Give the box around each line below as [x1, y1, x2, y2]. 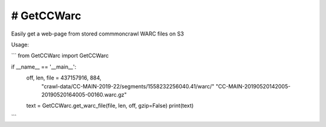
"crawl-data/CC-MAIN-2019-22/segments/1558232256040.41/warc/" [41, 82, 214, 90]
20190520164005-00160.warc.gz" [41, 91, 127, 98]
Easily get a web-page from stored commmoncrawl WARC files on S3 [11, 30, 184, 37]
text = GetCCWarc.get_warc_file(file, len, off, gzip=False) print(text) [26, 102, 194, 110]
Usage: [11, 41, 30, 48]
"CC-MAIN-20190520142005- [215, 82, 291, 90]
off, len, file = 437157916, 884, [26, 74, 102, 81]
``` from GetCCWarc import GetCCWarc [11, 52, 109, 60]
